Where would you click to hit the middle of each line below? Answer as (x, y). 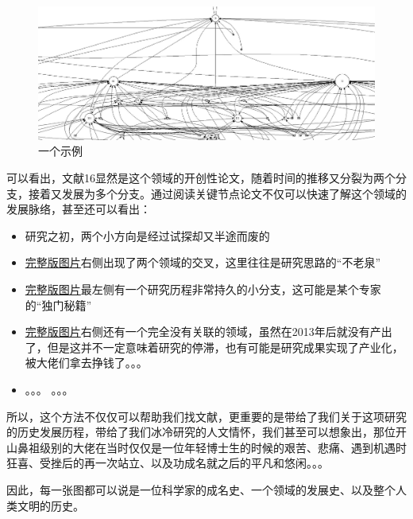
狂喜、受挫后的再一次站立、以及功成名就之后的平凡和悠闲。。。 (168, 463)
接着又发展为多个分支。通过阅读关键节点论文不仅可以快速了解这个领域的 (217, 193)
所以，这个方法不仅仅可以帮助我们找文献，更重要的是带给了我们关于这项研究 (206, 416)
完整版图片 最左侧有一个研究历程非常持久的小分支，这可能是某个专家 (203, 289)
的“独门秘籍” (58, 304)
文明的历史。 (50, 505)
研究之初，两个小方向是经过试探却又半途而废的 (147, 235)
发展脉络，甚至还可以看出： (79, 209)
